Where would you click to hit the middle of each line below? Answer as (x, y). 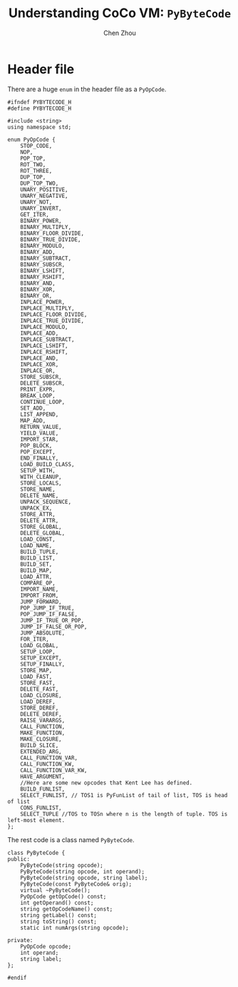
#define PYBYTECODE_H (40, 108)
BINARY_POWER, (41, 221)
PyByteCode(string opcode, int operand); (82, 871)
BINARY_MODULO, (43, 246)
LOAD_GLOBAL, (40, 645)
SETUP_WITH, (38, 470)
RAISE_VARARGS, (43, 720)
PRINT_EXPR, (38, 389)
